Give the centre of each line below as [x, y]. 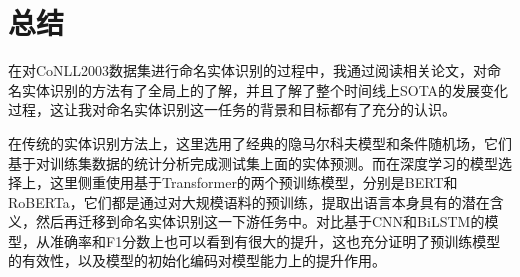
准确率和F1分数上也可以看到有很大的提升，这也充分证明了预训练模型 [275, 240]
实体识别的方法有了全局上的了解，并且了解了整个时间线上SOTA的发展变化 [265, 89]
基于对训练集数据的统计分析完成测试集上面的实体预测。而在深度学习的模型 [253, 162]
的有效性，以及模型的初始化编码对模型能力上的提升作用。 [197, 260]
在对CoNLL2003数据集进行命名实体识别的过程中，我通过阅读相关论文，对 [248, 70]
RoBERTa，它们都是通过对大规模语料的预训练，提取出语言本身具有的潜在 [249, 201]
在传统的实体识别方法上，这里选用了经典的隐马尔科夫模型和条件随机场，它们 [260, 142]
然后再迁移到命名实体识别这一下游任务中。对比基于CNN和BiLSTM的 [260, 221]
